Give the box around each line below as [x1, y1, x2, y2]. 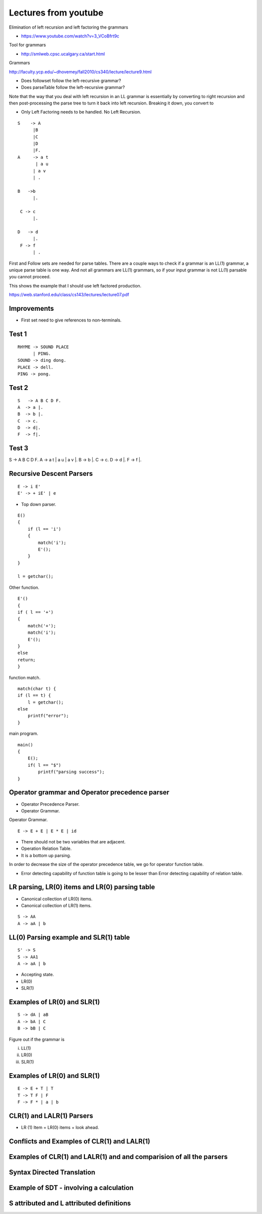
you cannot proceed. [9, 274, 51, 280]
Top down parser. [21, 501, 57, 507]
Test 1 [9, 330, 27, 338]
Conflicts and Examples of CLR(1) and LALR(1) [9, 1137, 150, 1146]
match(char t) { [17, 686, 56, 691]
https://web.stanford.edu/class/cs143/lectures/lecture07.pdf [9, 292, 130, 298]
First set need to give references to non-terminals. [21, 317, 122, 323]
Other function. [9, 584, 40, 590]
